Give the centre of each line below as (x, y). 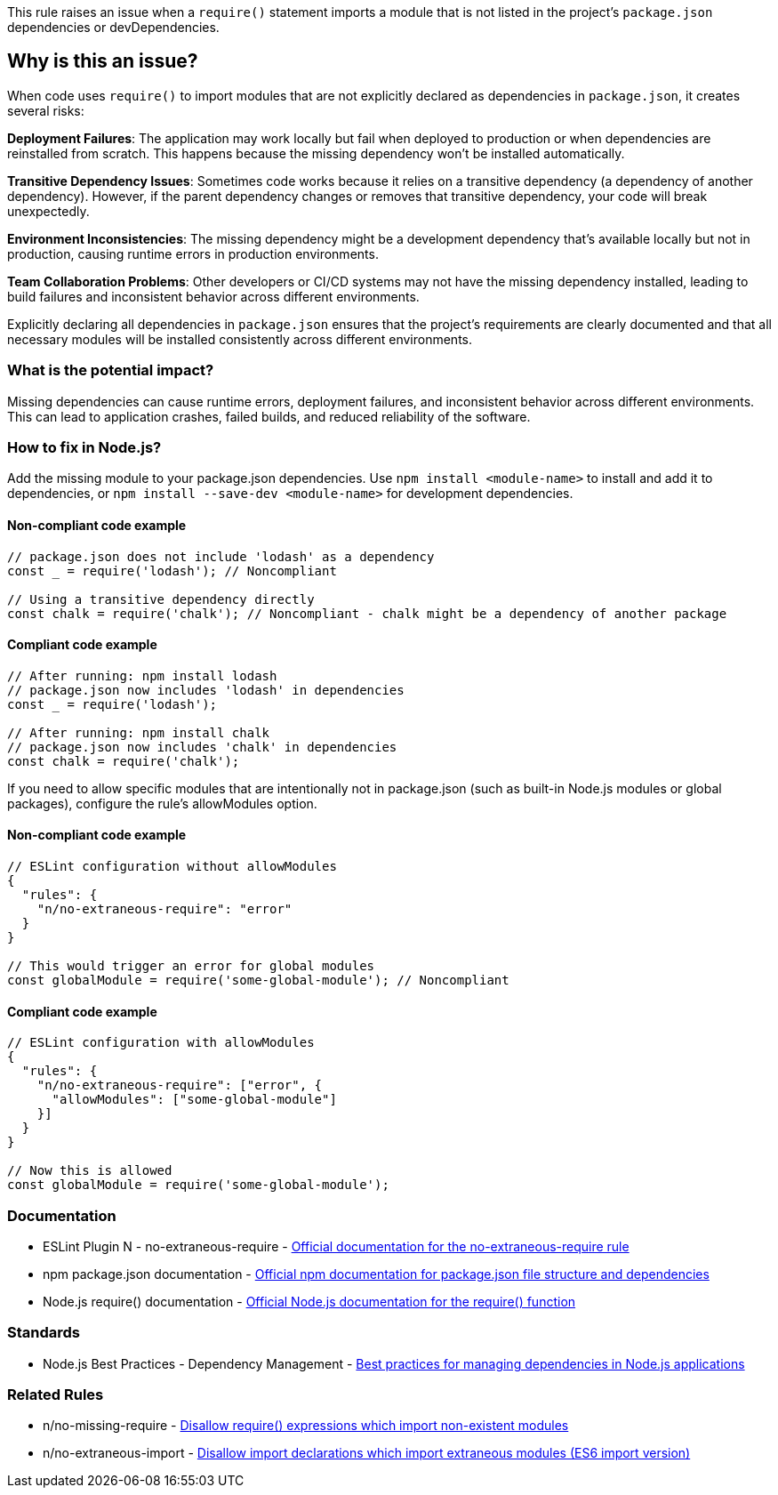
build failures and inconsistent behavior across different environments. (213, 296)
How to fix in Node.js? (84, 447)
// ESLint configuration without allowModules (172, 866)
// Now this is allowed (90, 1171)
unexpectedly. (48, 211)
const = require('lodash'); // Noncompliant (172, 571)
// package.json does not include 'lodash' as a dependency (221, 556)
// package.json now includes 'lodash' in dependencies (206, 690)
